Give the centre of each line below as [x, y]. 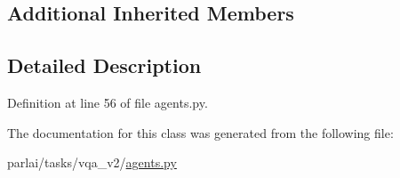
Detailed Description [104, 65]
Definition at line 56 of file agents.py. [108, 102]
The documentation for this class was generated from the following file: [200, 132]
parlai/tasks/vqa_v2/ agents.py [92, 162]
